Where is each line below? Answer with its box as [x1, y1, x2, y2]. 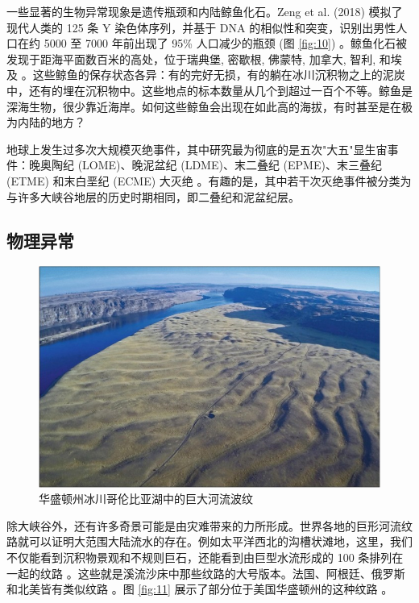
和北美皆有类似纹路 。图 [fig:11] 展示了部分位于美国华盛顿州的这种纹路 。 [6, 580, 393, 597]
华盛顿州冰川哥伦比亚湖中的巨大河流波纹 [39, 490, 253, 507]
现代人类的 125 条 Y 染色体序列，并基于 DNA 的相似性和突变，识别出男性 [6, 19, 396, 35]
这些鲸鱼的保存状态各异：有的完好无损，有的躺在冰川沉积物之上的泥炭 [32, 66, 405, 83]
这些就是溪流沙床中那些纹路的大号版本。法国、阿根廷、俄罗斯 [77, 564, 405, 581]
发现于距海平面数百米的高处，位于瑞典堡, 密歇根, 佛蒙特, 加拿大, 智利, [6, 50, 376, 67]
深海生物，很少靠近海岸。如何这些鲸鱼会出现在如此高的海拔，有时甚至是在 [6, 98, 401, 114]
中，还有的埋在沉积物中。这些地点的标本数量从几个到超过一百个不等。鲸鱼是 [6, 81, 413, 98]
